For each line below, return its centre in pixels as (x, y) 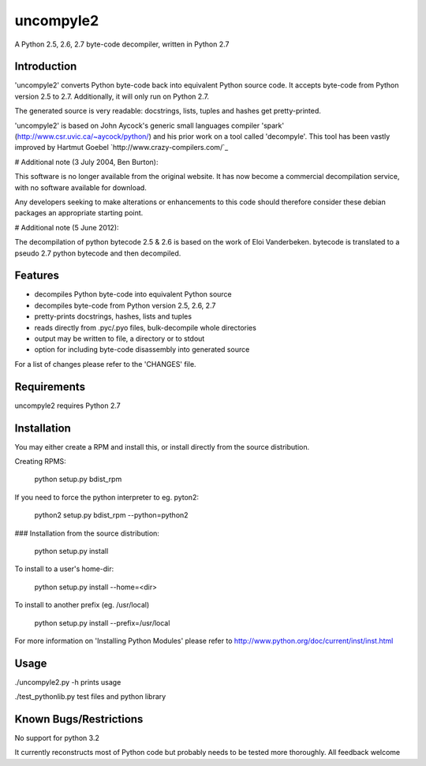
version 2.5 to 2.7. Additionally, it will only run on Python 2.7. (112, 96)
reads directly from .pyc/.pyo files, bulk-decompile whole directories (145, 327)
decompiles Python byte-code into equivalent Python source (133, 294)
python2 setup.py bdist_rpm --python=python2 (111, 515)
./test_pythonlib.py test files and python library (90, 697)
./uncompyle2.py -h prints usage (68, 682)
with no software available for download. (81, 187)
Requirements (50, 387)
